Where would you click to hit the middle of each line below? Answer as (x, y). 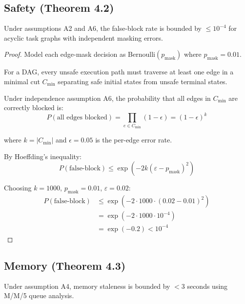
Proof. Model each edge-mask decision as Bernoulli (80, 54)
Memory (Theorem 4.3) (65, 265)
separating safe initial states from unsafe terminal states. (143, 81)
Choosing (18, 188)
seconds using (207, 286)
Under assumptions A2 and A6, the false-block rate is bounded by (103, 28)
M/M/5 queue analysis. (39, 295)
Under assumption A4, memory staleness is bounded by (87, 286)
